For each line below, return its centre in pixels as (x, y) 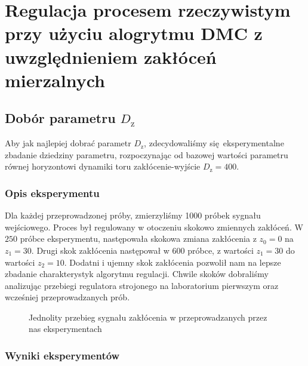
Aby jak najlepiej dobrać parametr (68, 143)
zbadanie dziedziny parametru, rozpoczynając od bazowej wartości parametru (147, 154)
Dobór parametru (60, 118)
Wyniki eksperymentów (62, 355)
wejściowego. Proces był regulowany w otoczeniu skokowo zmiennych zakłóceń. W (154, 227)
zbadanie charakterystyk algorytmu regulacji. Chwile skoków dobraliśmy (137, 274)
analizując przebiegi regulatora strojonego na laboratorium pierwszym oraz (142, 285)
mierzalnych (55, 80)
